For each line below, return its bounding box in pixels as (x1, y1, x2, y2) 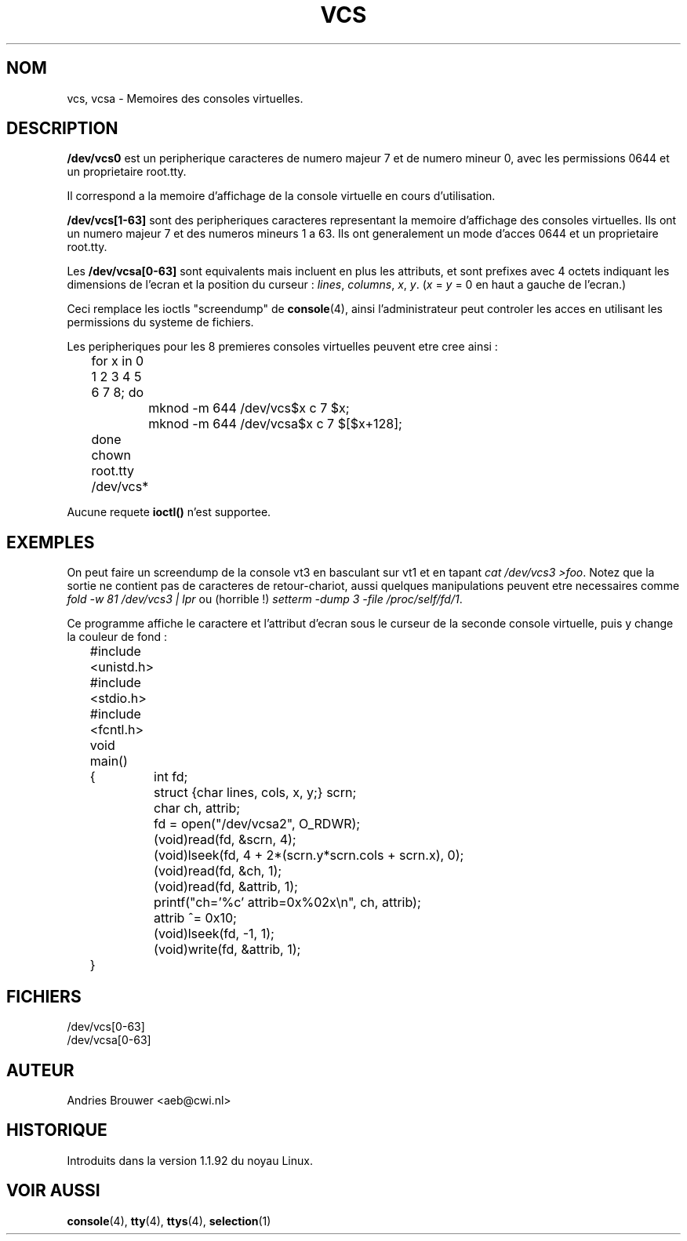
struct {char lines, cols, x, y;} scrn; (154, 784, 357, 801)
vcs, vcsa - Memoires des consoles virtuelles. (67, 91, 304, 105)
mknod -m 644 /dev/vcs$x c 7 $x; (148, 400, 350, 417)
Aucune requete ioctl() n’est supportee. (67, 505, 271, 519)
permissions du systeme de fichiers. (67, 315, 254, 329)
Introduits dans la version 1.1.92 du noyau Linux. (67, 1153, 313, 1167)
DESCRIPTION (6, 118, 118, 139)
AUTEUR (6, 1060, 75, 1080)
